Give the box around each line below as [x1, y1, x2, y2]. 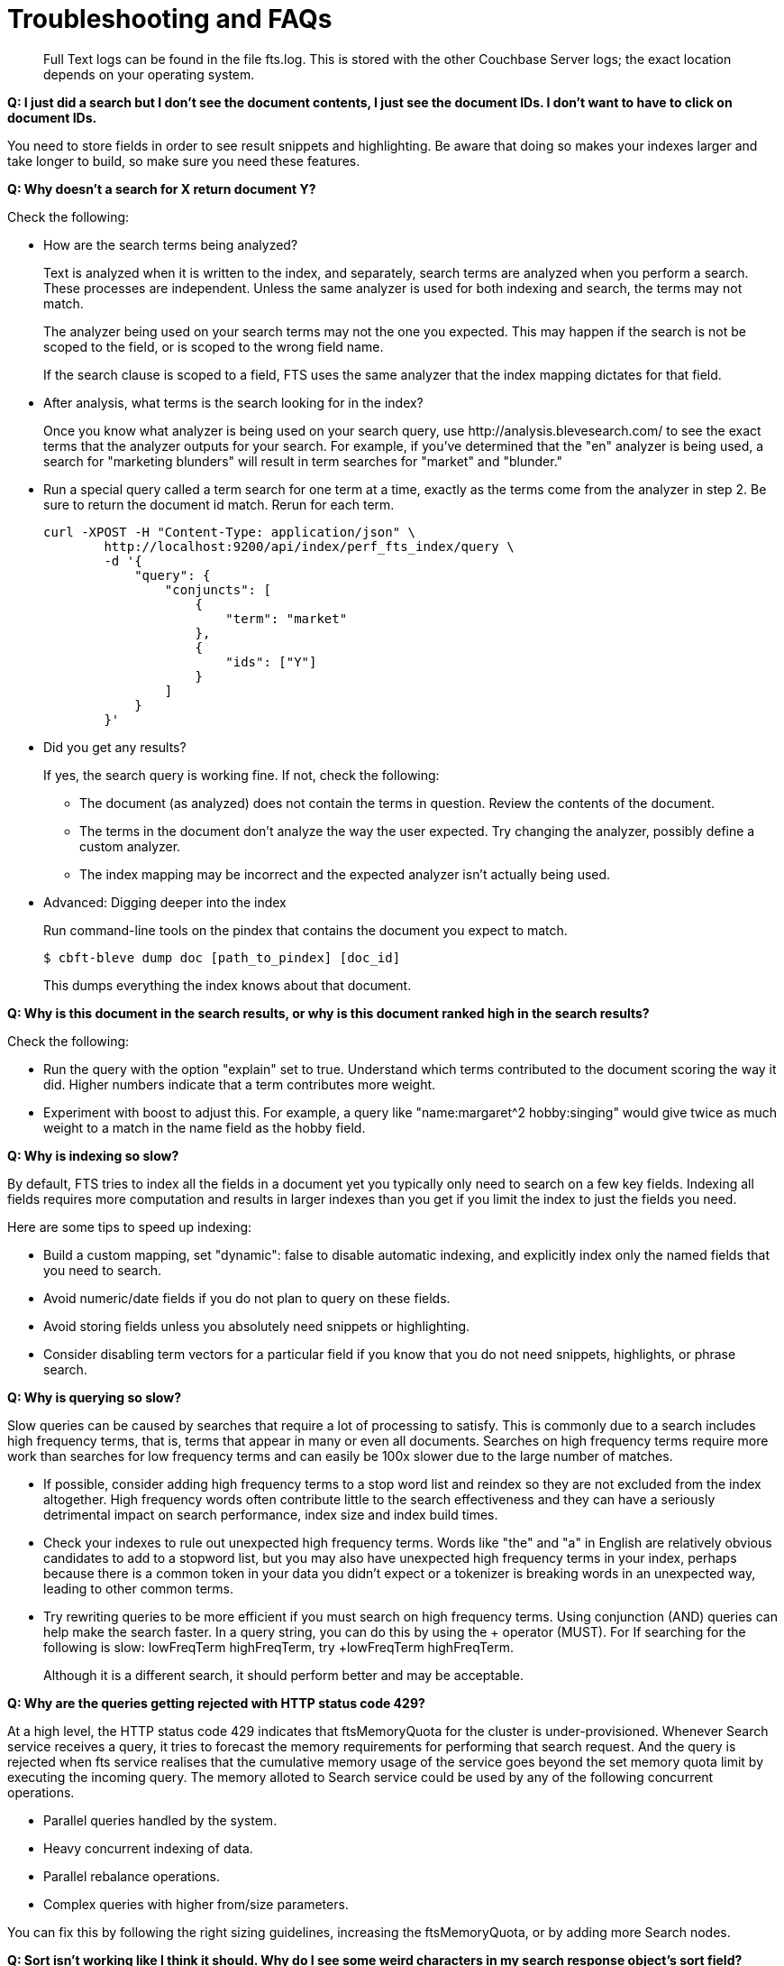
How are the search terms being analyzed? [43, 236, 298, 253]
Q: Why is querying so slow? [7, 1389, 181, 1405]
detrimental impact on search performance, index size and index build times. [43, 1506, 498, 1522]
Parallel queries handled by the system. [43, 1812, 278, 1828]
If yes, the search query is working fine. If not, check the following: [43, 767, 440, 783]
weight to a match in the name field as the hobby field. [43, 1119, 366, 1135]
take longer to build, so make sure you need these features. [7, 152, 360, 169]
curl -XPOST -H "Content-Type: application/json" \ [43, 524, 416, 539]
